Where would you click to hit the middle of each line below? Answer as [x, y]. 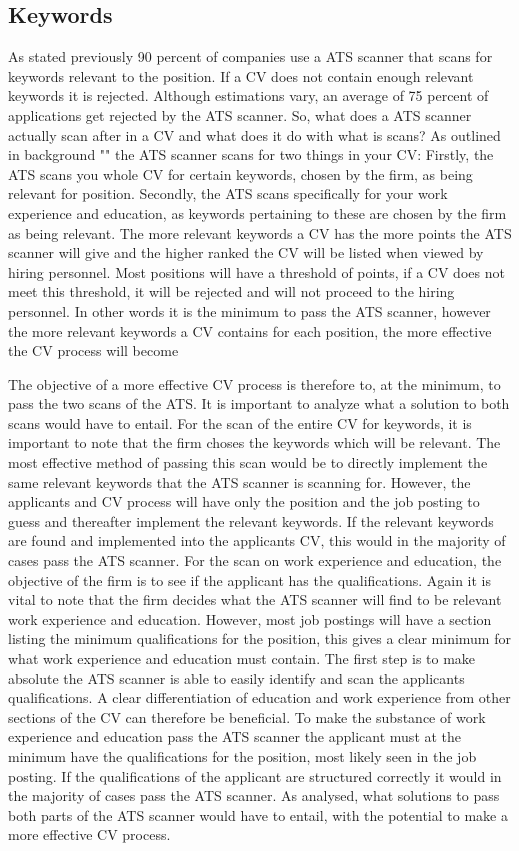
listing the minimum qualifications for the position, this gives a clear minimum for [259, 638]
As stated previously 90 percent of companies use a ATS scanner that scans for [250, 56]
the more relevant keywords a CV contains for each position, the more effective [250, 330]
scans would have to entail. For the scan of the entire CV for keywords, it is [240, 422]
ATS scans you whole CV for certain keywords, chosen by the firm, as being [240, 173]
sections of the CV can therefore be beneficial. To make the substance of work [247, 716]
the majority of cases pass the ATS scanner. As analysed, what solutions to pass [254, 795]
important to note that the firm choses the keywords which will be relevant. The [254, 442]
